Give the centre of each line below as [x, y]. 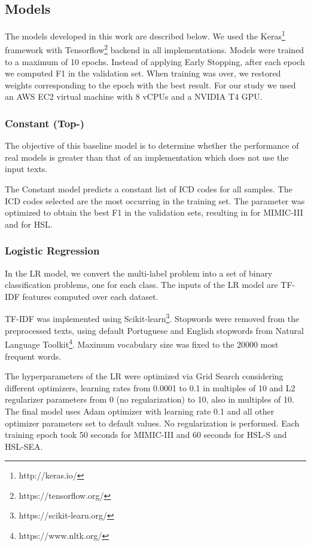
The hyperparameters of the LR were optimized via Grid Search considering [144, 376]
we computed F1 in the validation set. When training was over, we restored [143, 73]
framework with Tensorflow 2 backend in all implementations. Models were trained [155, 49]
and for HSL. [29, 224]
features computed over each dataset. [90, 296]
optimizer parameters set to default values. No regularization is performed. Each [152, 423]
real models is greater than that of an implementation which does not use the [147, 157]
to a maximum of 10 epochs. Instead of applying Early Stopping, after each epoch [155, 61]
